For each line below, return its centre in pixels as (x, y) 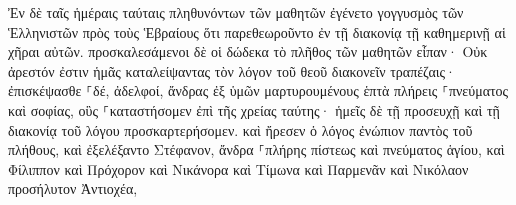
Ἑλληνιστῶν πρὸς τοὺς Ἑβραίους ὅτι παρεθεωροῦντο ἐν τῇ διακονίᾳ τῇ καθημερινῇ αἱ (257, 31)
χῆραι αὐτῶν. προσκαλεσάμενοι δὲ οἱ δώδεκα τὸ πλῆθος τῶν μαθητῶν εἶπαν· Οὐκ (248, 51)
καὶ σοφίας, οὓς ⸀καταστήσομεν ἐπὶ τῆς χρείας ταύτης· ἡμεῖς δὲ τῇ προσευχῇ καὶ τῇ (254, 109)
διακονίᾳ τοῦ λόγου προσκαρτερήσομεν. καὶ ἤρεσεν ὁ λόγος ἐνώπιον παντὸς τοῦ (240, 129)
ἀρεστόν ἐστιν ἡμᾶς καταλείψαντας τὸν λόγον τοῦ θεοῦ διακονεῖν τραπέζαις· (232, 70)
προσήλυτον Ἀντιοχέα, (73, 188)
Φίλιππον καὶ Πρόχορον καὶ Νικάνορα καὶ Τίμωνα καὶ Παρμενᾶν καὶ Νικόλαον (238, 168)
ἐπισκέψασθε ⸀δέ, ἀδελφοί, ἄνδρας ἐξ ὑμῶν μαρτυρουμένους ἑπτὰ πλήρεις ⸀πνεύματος (258, 90)
